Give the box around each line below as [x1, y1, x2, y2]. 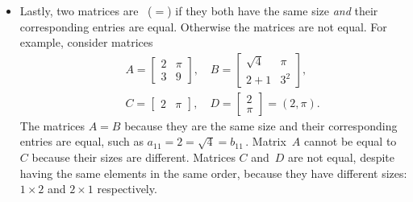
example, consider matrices [19, 34, 153, 51]
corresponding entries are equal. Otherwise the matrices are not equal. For [19, 18, 387, 35]
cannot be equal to [304, 133, 397, 150]
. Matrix [245, 133, 286, 150]
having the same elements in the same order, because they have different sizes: [19, 164, 407, 181]
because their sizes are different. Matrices [31, 149, 236, 166]
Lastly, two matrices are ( [19, 2, 152, 19]
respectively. [97, 180, 157, 197]
